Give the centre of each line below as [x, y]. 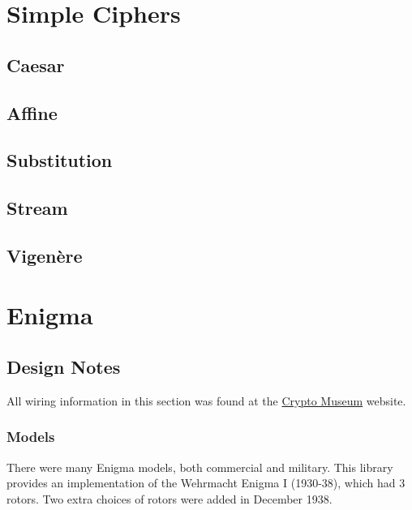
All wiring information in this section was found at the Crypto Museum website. [206, 400]
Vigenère [45, 255]
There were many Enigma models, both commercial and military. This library [200, 467]
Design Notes [64, 367]
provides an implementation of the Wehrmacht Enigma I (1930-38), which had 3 [206, 483]
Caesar [36, 64]
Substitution [60, 160]
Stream [37, 208]
